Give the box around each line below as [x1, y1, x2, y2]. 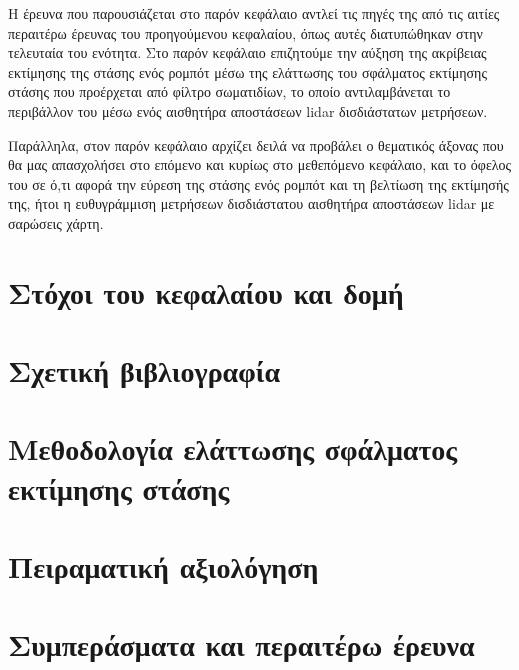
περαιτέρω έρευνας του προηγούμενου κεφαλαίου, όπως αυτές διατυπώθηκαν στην [8, 22, 483, 43]
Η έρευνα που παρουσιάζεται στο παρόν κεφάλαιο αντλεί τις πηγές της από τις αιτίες [8, 3, 500, 23]
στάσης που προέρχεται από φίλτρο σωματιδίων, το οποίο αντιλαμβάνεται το [8, 81, 451, 102]
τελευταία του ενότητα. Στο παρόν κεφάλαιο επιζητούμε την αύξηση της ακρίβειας [8, 42, 487, 63]
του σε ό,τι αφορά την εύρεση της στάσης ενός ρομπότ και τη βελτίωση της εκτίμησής [8, 173, 509, 194]
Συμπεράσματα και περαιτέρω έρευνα [8, 624, 475, 665]
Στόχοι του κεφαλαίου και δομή [8, 271, 404, 312]
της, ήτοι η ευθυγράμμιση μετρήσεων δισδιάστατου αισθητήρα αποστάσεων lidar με [8, 193, 495, 214]
